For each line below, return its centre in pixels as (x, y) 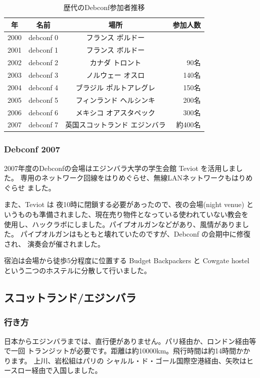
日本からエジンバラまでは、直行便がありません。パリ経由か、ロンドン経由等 (130, 341)
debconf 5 (44, 100)
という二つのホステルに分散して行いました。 (78, 270)
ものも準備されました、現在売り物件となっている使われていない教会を (133, 214)
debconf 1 (44, 50)
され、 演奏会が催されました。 (54, 243)
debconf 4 (44, 87)
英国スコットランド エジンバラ (115, 125)
